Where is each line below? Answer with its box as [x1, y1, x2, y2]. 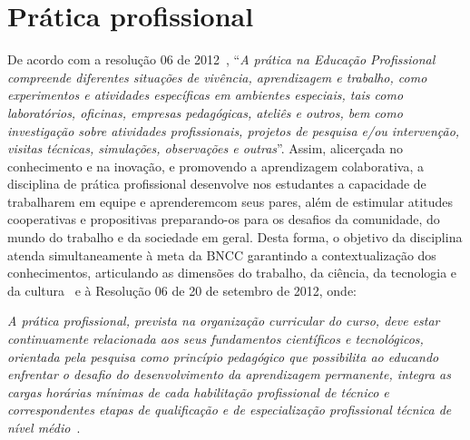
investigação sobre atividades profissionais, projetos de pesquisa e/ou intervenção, [7, 121, 460, 140]
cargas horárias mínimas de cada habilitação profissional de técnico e [7, 382, 389, 401]
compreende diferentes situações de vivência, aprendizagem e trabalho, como [7, 67, 427, 86]
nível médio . [7, 418, 81, 436]
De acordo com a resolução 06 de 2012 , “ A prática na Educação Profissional [7, 50, 436, 69]
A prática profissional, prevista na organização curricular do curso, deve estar [7, 311, 440, 330]
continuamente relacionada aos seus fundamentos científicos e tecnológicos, [7, 329, 424, 348]
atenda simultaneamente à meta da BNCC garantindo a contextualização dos [7, 245, 436, 264]
